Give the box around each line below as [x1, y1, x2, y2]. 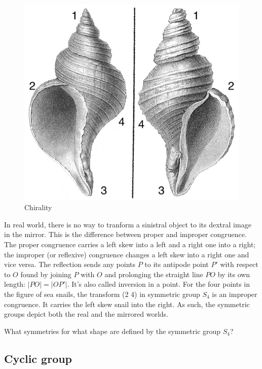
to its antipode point [144, 259, 209, 270]
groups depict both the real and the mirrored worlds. [4, 309, 168, 319]
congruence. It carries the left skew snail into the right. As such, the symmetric [4, 298, 250, 309]
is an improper [212, 289, 257, 299]
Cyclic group [4, 350, 72, 366]
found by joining [20, 269, 71, 279]
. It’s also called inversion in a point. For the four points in [67, 279, 250, 289]
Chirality [24, 202, 52, 213]
